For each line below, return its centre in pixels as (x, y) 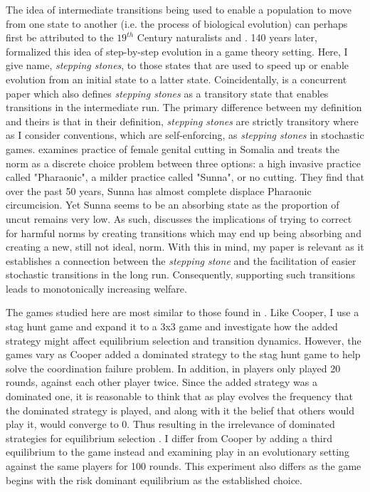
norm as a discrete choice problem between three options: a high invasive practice (183, 163)
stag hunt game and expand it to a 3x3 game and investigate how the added (172, 326)
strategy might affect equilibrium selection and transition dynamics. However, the (184, 340)
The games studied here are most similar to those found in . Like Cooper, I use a (183, 312)
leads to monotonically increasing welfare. (96, 288)
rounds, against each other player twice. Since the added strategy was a (162, 382)
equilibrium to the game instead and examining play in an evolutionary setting (178, 452)
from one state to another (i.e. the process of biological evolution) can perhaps (177, 23)
